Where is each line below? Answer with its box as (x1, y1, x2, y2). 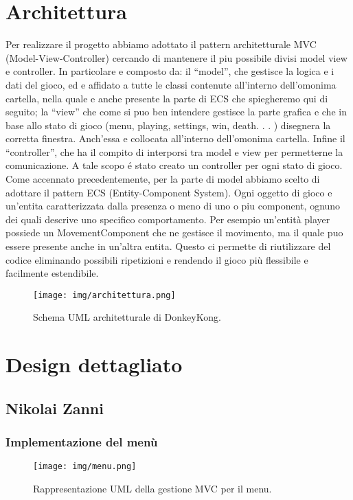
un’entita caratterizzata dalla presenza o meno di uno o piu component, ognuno (5, 198, 341, 213)
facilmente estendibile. (5, 266, 99, 280)
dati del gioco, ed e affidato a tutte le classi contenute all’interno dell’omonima (5, 77, 337, 91)
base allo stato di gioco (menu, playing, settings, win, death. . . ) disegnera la (5, 117, 331, 132)
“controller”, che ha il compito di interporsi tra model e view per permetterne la (5, 144, 343, 159)
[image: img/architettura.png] (33, 290, 176, 300)
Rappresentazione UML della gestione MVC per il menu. (33, 481, 272, 496)
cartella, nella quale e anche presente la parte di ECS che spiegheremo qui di (5, 91, 328, 105)
